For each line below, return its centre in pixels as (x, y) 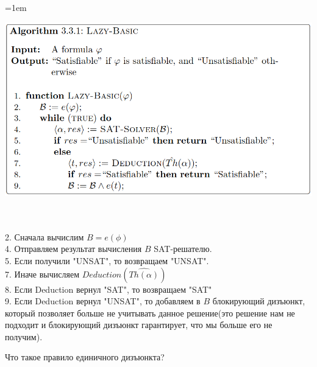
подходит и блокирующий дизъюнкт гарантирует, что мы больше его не (139, 325)
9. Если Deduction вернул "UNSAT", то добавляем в (103, 301)
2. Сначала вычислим (45, 236)
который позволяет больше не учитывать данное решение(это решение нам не (150, 313)
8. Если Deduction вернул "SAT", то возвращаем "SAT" (109, 289)
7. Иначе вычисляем (42, 274)
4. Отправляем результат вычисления (73, 249)
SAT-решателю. (183, 249)
